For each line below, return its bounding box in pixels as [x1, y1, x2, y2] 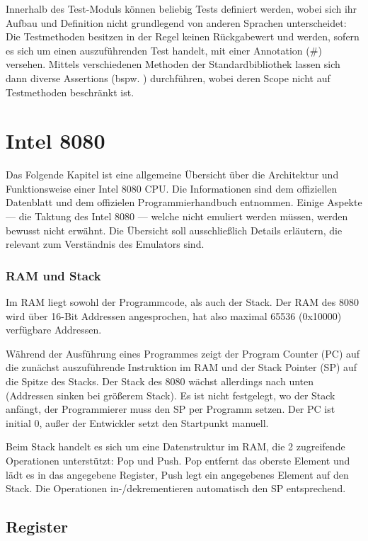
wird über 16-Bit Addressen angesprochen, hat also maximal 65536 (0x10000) [6, 308, 342, 323]
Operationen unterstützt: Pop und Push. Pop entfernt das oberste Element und [6, 453, 350, 467]
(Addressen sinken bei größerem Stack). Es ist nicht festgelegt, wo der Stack [6, 387, 335, 402]
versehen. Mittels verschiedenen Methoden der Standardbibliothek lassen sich [6, 57, 340, 72]
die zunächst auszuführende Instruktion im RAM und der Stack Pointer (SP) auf [6, 360, 357, 375]
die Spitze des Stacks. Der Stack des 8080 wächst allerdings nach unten [6, 374, 314, 389]
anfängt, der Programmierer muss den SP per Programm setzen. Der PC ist [6, 402, 335, 416]
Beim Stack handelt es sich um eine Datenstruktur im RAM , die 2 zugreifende [6, 439, 345, 454]
